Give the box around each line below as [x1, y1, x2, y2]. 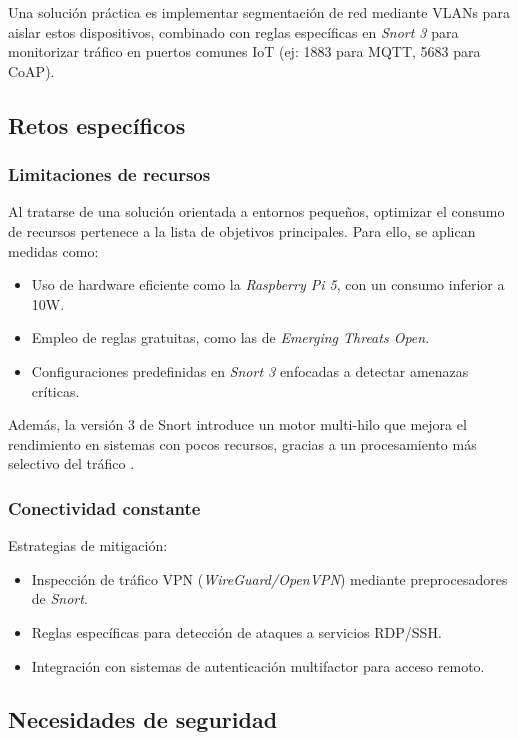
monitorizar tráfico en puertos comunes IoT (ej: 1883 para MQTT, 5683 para [8, 41, 481, 62]
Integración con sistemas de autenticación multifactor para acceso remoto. [31, 655, 485, 676]
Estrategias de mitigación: [8, 535, 168, 556]
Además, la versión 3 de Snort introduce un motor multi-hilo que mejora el [8, 414, 467, 435]
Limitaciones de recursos [8, 162, 211, 187]
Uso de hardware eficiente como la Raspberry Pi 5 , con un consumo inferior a [31, 274, 505, 295]
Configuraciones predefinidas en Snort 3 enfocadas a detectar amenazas [31, 360, 469, 381]
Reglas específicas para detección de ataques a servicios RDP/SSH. [31, 621, 442, 642]
